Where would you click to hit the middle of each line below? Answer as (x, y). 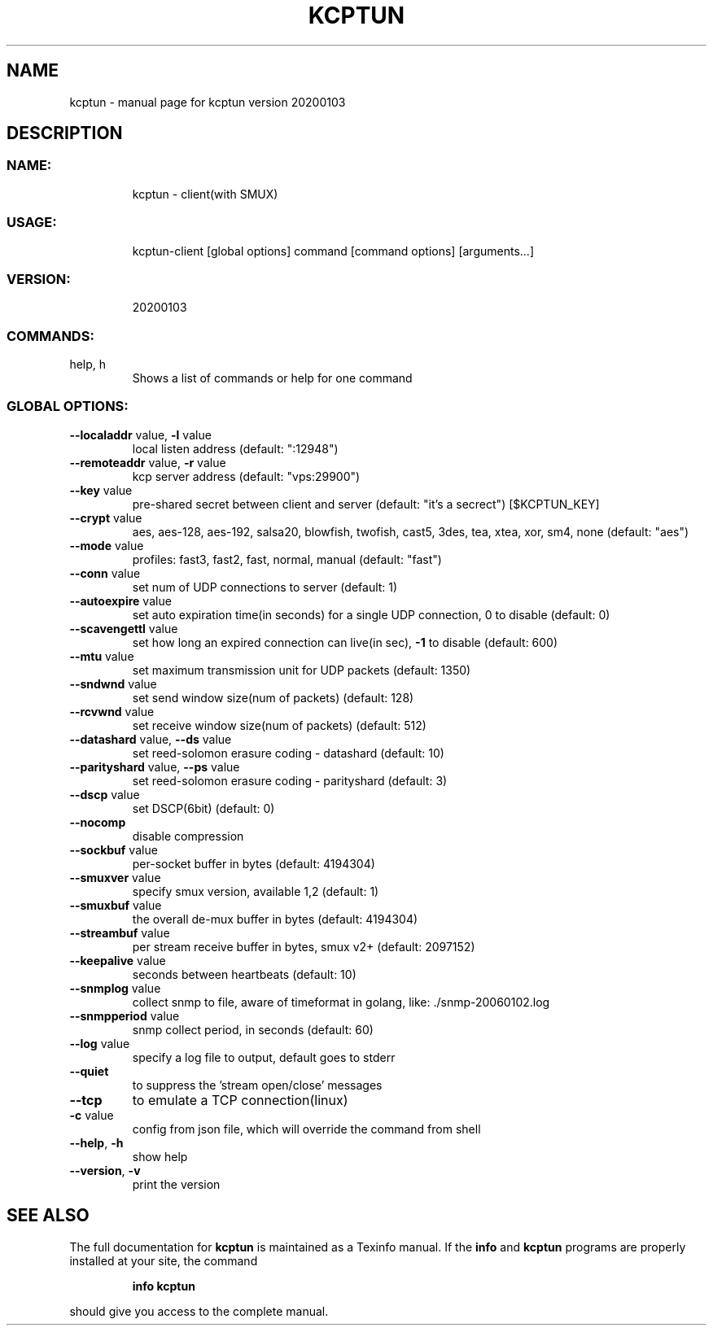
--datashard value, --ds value (151, 739)
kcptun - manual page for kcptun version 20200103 (208, 102)
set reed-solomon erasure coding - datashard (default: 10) (288, 753)
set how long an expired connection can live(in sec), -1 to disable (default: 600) (345, 642)
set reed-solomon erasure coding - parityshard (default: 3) (290, 780)
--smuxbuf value (116, 905)
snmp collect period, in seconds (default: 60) (253, 1029)
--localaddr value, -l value (140, 435)
